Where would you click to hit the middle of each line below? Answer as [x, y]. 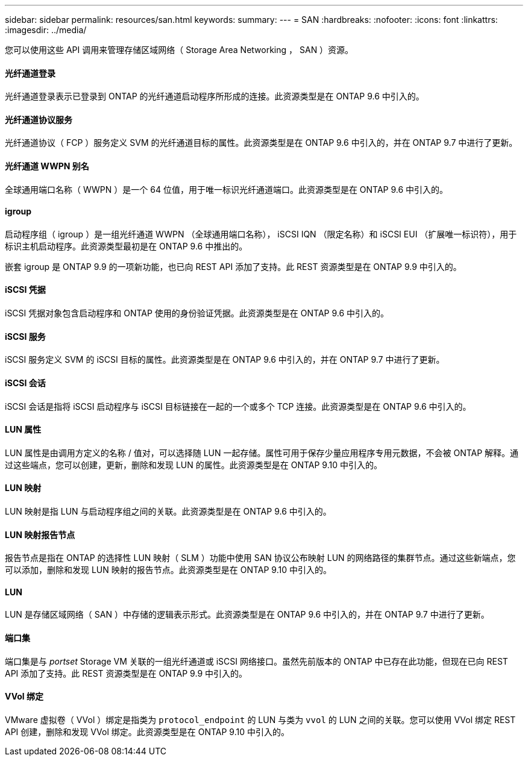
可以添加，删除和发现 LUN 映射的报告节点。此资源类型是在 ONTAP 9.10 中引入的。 [168, 570]
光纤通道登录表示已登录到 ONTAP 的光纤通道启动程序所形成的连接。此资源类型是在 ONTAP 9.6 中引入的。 [215, 96]
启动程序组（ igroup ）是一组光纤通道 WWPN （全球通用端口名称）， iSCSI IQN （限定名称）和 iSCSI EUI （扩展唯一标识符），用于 [261, 234]
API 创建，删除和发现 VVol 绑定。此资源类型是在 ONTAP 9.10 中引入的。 [147, 731]
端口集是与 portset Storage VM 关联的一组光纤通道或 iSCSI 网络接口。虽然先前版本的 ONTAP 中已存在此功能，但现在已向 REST [256, 661]
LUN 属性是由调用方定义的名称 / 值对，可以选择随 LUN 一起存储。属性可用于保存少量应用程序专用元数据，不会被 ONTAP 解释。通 [262, 453]
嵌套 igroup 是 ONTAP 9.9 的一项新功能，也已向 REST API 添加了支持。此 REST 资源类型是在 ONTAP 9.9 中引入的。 [233, 266]
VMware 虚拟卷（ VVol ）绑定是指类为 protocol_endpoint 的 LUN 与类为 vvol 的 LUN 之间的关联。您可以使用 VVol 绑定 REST [260, 719]
